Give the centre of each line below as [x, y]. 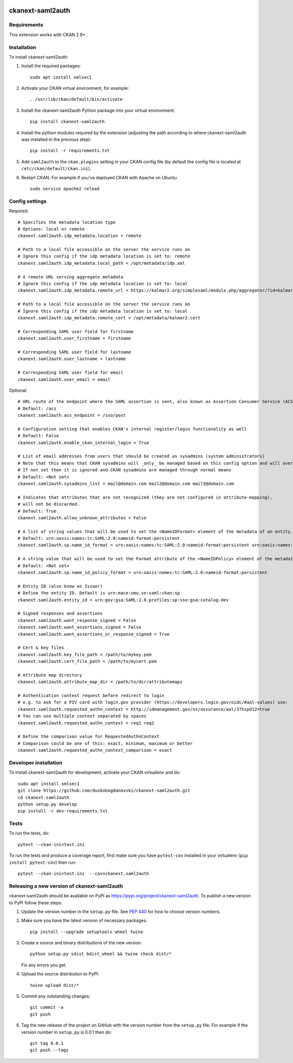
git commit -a [47, 1007]
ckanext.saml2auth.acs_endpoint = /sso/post [72, 415]
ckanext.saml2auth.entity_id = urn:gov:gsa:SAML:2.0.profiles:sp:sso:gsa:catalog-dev [123, 600]
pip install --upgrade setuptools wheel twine [87, 932]
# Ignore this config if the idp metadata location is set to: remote [104, 256]
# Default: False [38, 436]
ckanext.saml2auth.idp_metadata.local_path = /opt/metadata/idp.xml [101, 263]
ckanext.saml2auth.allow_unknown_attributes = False [82, 518]
